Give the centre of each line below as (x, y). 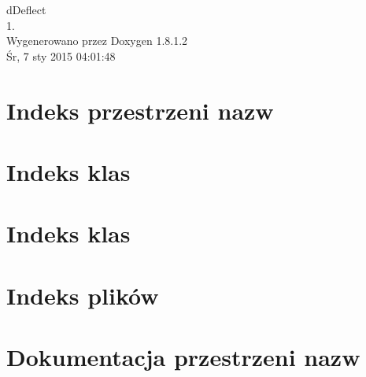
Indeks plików (83, 295)
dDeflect (26, 9)
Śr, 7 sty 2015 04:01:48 (61, 55)
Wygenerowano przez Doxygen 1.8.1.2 (97, 41)
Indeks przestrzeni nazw (140, 110)
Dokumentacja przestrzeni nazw (183, 357)
